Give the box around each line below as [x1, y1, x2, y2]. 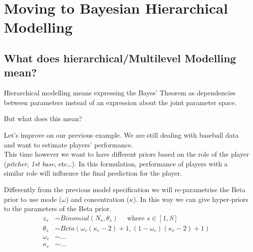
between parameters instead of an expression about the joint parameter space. [4, 97, 237, 107]
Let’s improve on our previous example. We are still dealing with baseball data [4, 129, 239, 140]
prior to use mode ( [4, 194, 62, 204]
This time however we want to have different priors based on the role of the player [4, 149, 249, 159]
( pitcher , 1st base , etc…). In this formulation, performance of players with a [4, 158, 228, 168]
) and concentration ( [66, 194, 129, 204]
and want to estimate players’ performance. [4, 139, 133, 149]
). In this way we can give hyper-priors [133, 194, 249, 204]
